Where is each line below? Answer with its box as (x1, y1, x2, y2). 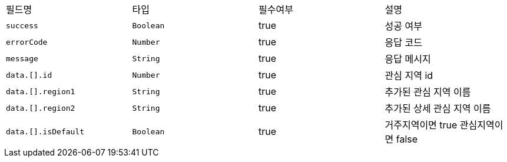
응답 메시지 (385, 53, 431, 65)
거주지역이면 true (385, 119, 458, 131)
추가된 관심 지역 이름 (385, 86, 471, 98)
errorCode (6, 37, 48, 47)
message (6, 54, 38, 63)
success (6, 21, 38, 30)
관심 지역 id (385, 70, 433, 81)
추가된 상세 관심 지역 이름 (385, 103, 491, 114)
